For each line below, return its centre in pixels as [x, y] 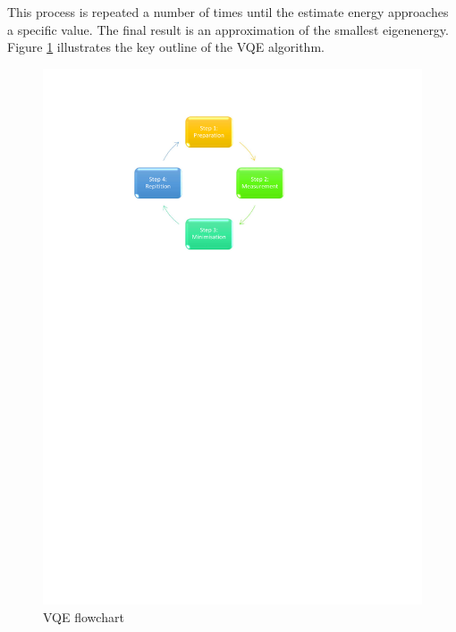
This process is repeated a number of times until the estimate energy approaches [228, 12]
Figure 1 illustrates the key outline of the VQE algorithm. [166, 47]
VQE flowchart [84, 617]
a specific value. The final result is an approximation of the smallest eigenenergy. [228, 29]
